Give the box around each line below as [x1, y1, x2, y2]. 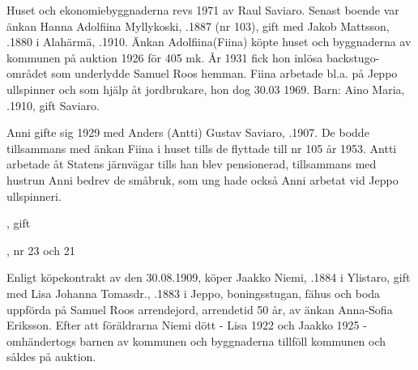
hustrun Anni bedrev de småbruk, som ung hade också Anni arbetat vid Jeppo [6, 171, 399, 188]
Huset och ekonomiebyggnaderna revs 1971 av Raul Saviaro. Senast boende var [6, 2, 399, 18]
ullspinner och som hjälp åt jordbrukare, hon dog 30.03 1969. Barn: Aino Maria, [6, 80, 405, 97]
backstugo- [326, 49, 380, 66]
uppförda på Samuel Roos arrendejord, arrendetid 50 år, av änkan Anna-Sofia [6, 300, 393, 317]
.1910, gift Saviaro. [6, 96, 100, 113]
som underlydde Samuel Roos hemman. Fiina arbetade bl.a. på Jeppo [51, 65, 398, 82]
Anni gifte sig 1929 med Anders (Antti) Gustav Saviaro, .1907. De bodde [6, 124, 369, 141]
